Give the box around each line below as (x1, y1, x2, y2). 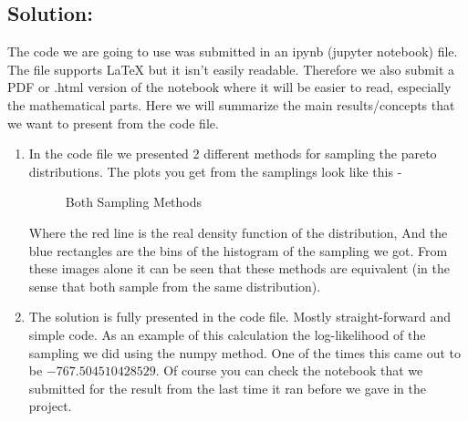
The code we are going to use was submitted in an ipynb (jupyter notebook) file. (7, 42, 458, 61)
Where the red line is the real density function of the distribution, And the (28, 222, 448, 241)
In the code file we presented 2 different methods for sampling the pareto (28, 144, 437, 163)
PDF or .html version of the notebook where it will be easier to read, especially (7, 77, 452, 97)
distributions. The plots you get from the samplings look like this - (28, 161, 402, 180)
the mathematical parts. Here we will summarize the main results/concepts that (7, 95, 455, 114)
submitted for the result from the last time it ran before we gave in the (28, 378, 426, 397)
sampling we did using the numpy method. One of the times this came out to (28, 343, 461, 362)
